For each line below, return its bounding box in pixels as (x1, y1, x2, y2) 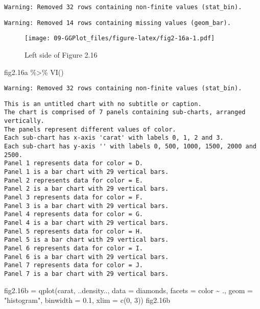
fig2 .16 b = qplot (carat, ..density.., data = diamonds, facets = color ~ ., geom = (4, 285, 253, 295)
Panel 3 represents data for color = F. (4, 194, 144, 201)
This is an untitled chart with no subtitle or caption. (4, 100, 202, 108)
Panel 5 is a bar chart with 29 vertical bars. (4, 236, 169, 244)
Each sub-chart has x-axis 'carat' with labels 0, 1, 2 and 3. (4, 134, 224, 142)
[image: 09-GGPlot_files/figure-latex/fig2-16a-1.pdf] (25, 35, 215, 42)
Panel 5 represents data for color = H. (4, 227, 144, 235)
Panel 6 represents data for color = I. (4, 244, 144, 252)
